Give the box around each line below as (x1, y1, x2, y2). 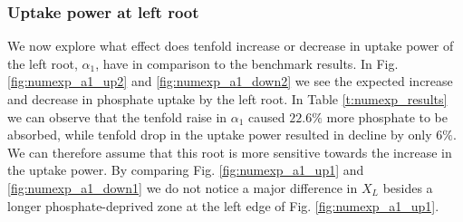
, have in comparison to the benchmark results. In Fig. (95, 53, 399, 72)
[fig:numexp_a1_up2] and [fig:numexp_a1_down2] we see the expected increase (7, 72, 453, 91)
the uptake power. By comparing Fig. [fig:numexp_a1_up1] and (7, 160, 364, 179)
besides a (382, 178, 433, 197)
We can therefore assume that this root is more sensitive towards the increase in (7, 142, 452, 161)
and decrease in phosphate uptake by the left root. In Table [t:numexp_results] (7, 90, 448, 108)
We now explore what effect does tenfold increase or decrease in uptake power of (7, 36, 454, 55)
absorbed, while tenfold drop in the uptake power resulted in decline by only (7, 125, 432, 144)
